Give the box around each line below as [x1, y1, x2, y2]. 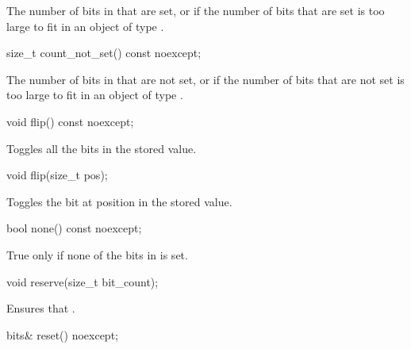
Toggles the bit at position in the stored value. [6, 193, 232, 209]
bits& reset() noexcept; [6, 326, 118, 343]
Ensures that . [6, 300, 75, 316]
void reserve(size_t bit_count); [6, 273, 159, 290]
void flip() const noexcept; [6, 113, 134, 129]
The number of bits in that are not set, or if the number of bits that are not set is [6, 71, 405, 87]
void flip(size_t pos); [6, 167, 108, 183]
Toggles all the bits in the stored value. [6, 140, 197, 156]
